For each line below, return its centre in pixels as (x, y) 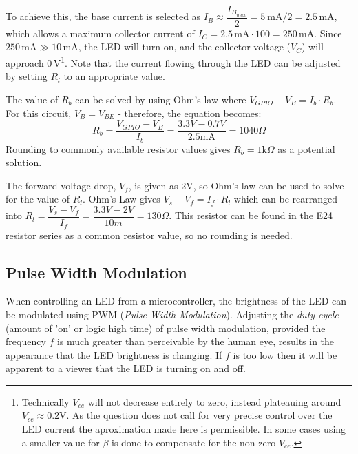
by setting (27, 76)
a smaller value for (61, 442)
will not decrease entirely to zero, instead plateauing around (214, 401)
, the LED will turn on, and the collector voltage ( (185, 47)
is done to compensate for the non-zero (193, 442)
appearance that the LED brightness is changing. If (114, 354)
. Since (328, 33)
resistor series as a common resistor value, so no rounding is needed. (149, 235)
